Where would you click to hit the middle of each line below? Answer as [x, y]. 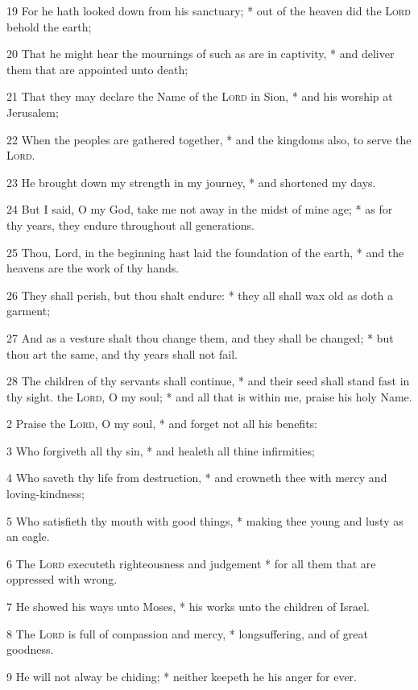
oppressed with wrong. [62, 579]
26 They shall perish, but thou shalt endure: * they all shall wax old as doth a [200, 295]
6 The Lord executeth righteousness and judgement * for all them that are [191, 563]
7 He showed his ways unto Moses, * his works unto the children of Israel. [188, 607]
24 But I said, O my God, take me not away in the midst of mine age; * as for [200, 209]
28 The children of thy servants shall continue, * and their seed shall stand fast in [208, 381]
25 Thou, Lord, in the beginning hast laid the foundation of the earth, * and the [205, 252]
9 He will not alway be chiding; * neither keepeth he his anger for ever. [182, 676]
